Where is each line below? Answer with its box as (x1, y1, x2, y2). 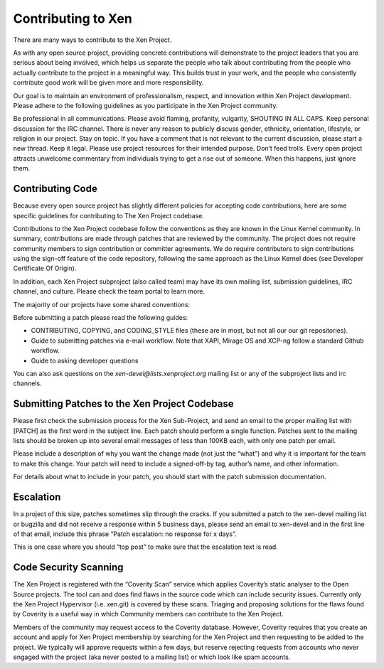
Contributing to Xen (13, 11, 133, 26)
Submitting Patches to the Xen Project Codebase (13, 398, 234, 410)
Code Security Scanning (13, 562, 124, 574)
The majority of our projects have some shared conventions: (13, 300, 191, 309)
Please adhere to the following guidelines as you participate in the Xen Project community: (13, 101, 279, 109)
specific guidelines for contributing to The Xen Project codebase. (13, 211, 205, 220)
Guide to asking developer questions (31, 356, 139, 365)
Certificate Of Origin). (13, 264, 77, 273)
